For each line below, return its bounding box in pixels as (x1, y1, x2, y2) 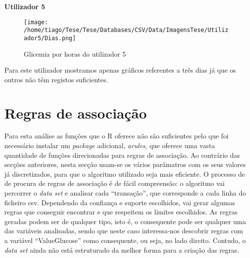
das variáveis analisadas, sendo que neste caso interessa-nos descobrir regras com (4, 226, 243, 236)
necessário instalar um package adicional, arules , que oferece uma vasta (4, 140, 215, 151)
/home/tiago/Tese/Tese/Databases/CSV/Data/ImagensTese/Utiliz (24, 27, 229, 34)
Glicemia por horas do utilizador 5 (24, 48, 126, 59)
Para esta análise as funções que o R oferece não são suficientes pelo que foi (4, 131, 229, 141)
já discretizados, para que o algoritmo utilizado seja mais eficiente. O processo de (4, 168, 245, 179)
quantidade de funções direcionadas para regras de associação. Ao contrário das (4, 150, 240, 160)
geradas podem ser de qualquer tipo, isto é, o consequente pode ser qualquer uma (4, 216, 246, 226)
